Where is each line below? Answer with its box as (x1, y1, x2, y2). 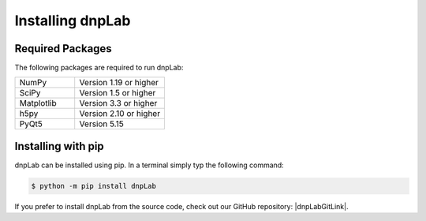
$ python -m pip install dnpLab (31, 182, 157, 190)
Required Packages (14, 42, 112, 55)
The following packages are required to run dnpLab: (14, 63, 184, 73)
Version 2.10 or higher (79, 108, 161, 119)
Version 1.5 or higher (79, 88, 156, 99)
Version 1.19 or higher (79, 77, 159, 88)
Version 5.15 (79, 118, 124, 129)
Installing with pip (14, 139, 104, 153)
